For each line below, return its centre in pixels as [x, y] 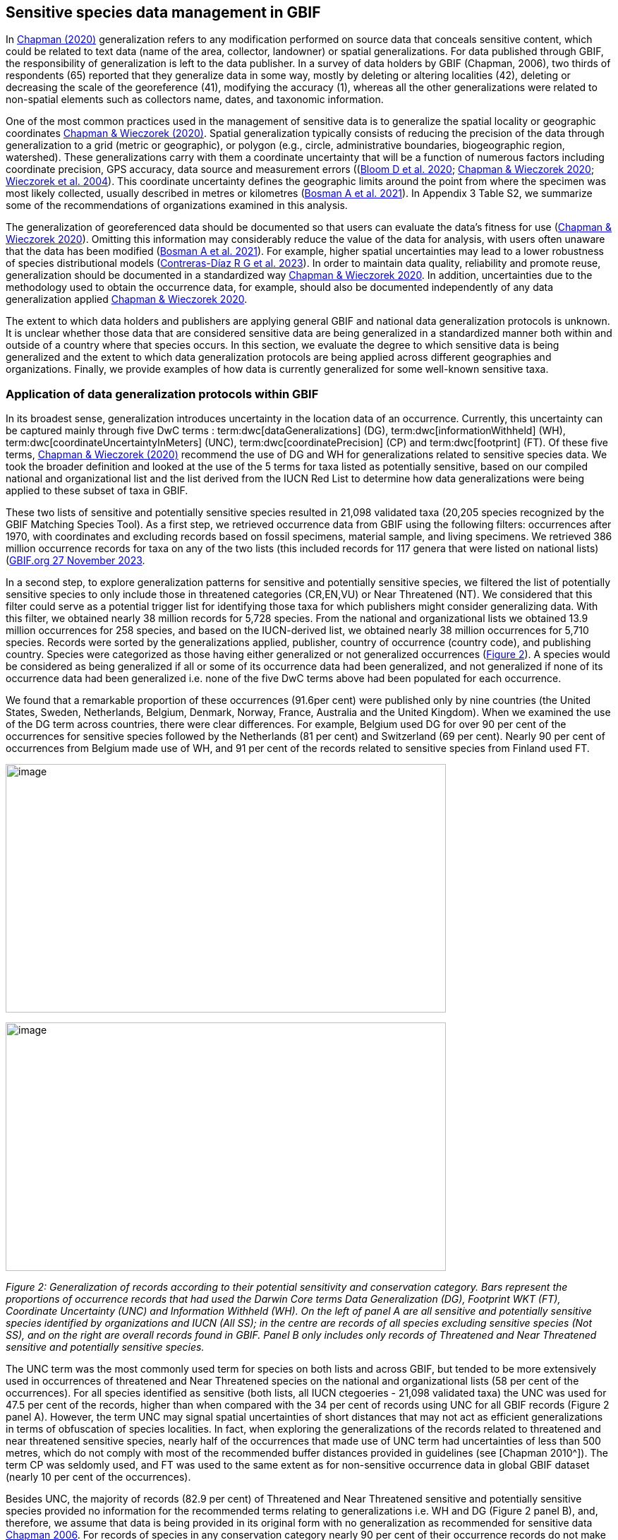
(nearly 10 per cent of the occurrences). [98, 1477]
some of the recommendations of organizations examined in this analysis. [177, 205]
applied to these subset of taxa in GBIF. [97, 491]
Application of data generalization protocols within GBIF [162, 394]
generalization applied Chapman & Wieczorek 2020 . [127, 299]
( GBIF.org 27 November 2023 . [75, 561]
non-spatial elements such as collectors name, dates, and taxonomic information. [195, 100]
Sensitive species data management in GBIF [163, 12]
